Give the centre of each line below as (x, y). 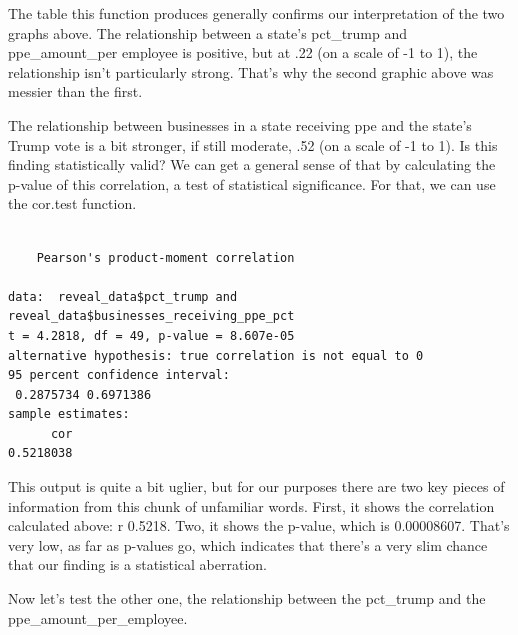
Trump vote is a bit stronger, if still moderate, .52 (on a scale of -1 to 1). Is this (253, 144)
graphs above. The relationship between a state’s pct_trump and (208, 32)
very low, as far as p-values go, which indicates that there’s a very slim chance (248, 544)
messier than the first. (75, 91)
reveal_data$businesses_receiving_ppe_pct (151, 316)
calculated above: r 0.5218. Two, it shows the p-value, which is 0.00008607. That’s (259, 525)
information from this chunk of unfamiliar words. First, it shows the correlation (251, 505)
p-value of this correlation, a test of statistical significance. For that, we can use (252, 183)
